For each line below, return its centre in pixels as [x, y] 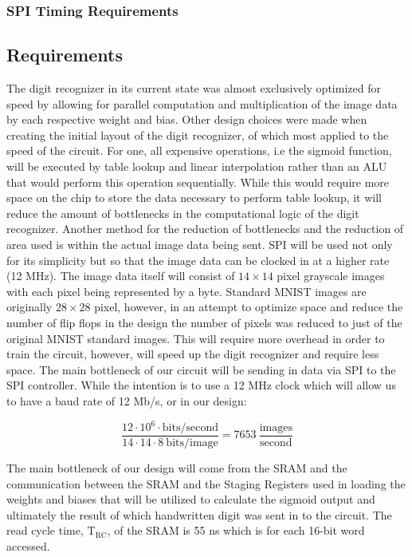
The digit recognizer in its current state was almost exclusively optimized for [194, 88]
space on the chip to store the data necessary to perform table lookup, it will [194, 198]
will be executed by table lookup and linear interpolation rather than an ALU [197, 166]
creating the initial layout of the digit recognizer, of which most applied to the [198, 134]
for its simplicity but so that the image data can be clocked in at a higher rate [198, 260]
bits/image [192, 443]
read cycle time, [45, 530]
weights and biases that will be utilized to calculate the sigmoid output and [191, 499]
